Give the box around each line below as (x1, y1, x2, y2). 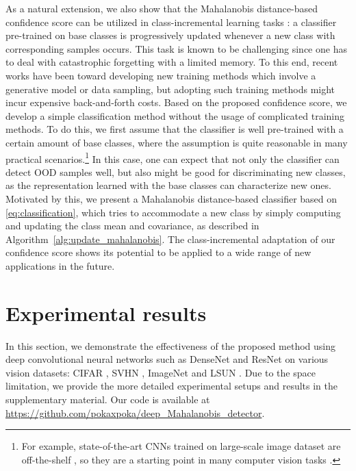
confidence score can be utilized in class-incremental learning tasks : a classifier (5, 14, 337, 29)
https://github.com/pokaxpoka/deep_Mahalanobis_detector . (5, 405, 265, 420)
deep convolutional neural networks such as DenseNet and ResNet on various (5, 352, 329, 366)
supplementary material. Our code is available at (5, 392, 210, 407)
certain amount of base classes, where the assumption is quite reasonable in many (5, 135, 348, 149)
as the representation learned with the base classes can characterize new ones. (5, 178, 331, 192)
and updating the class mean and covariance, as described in (5, 218, 259, 233)
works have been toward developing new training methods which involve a (5, 68, 316, 82)
